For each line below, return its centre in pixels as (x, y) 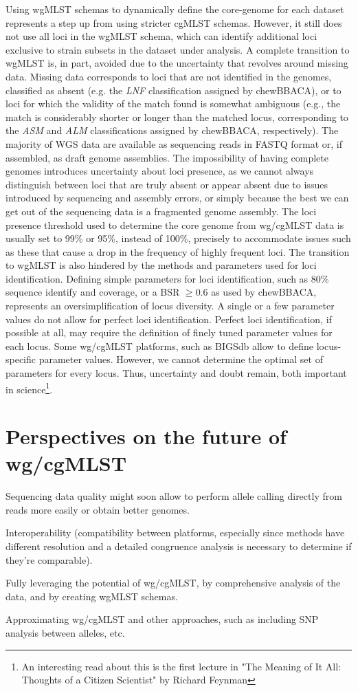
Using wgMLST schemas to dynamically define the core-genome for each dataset (175, 9)
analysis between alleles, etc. (65, 632)
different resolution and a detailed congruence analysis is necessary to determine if (179, 546)
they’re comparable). (49, 559)
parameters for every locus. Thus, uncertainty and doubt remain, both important (176, 373)
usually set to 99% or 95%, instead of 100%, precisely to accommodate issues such (178, 238)
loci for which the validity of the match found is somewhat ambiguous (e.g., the (173, 103)
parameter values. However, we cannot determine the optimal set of (181, 359)
